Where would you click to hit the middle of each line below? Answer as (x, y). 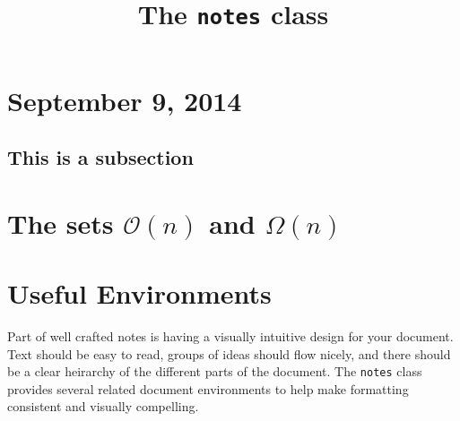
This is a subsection (100, 157)
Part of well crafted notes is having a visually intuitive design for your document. (230, 335)
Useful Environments (139, 293)
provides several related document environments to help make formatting (208, 388)
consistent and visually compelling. (103, 406)
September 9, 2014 (125, 100)
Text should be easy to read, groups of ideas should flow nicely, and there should (229, 353)
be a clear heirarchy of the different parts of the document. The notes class (215, 371)
